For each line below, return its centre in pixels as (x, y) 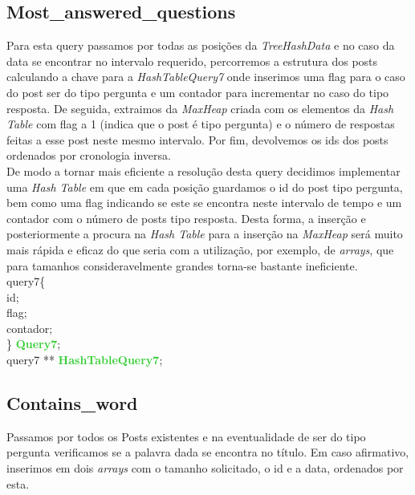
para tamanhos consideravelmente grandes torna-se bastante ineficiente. (182, 265)
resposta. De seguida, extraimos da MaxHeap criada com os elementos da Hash (200, 108)
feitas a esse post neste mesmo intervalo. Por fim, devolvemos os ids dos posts (197, 139)
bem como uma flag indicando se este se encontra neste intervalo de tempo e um (204, 203)
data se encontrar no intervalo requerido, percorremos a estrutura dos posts (192, 61)
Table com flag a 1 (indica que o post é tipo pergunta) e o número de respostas (201, 124)
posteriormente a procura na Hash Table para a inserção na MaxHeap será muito (205, 234)
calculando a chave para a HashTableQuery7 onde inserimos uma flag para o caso (206, 77)
